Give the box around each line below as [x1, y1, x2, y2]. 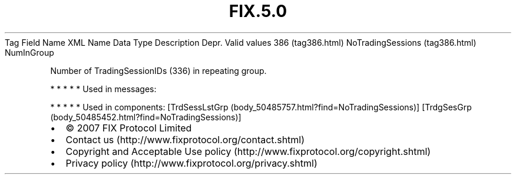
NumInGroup [5, 47, 54, 58]
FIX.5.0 [229, 1, 287, 21]
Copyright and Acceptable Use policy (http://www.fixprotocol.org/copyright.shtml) [65, 145, 431, 157]
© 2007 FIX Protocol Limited [65, 121, 192, 134]
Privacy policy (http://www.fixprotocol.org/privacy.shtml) [65, 157, 317, 169]
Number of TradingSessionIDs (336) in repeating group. [50, 65, 267, 76]
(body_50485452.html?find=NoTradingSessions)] [50, 112, 242, 122]
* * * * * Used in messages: [50, 83, 157, 94]
